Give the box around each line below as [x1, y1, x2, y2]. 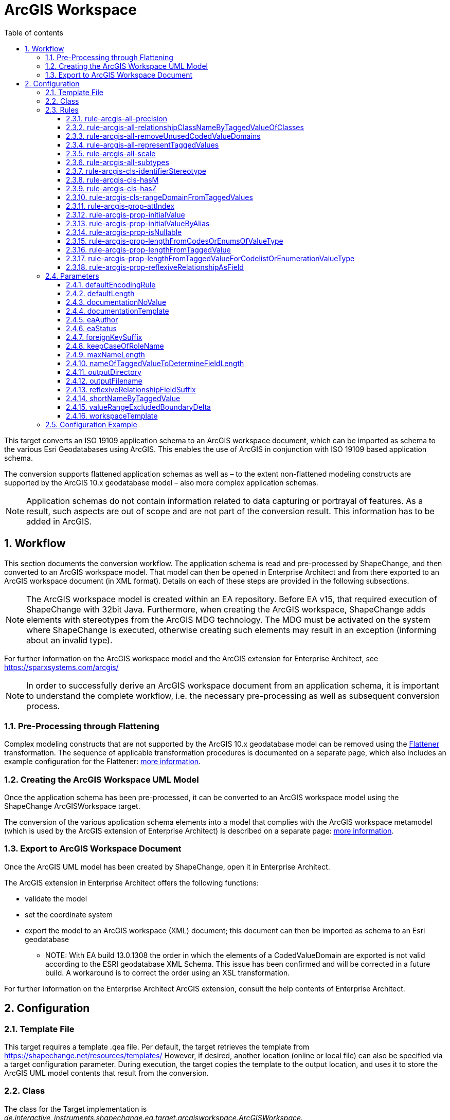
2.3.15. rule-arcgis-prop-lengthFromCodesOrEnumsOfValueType [66, 236, 283, 245]
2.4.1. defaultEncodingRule [66, 280, 156, 289]
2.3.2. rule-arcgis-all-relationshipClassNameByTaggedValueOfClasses [66, 122, 304, 132]
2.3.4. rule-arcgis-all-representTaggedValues [66, 140, 219, 149]
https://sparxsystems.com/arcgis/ [4, 662, 119, 672]
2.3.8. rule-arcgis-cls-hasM [66, 175, 159, 184]
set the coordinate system [25, 910, 113, 919]
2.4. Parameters [45, 271, 99, 280]
